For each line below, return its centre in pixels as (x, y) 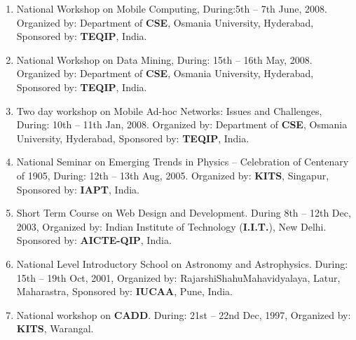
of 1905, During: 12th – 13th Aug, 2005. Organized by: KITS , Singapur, (173, 175)
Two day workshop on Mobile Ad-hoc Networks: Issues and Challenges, (169, 110)
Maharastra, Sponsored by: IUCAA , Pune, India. (124, 291)
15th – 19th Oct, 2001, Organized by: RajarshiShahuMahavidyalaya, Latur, (178, 277)
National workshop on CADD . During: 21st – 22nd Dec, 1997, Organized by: (184, 314)
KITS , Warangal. (55, 328)
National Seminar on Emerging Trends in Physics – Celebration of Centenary (183, 162)
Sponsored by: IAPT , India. (78, 189)
